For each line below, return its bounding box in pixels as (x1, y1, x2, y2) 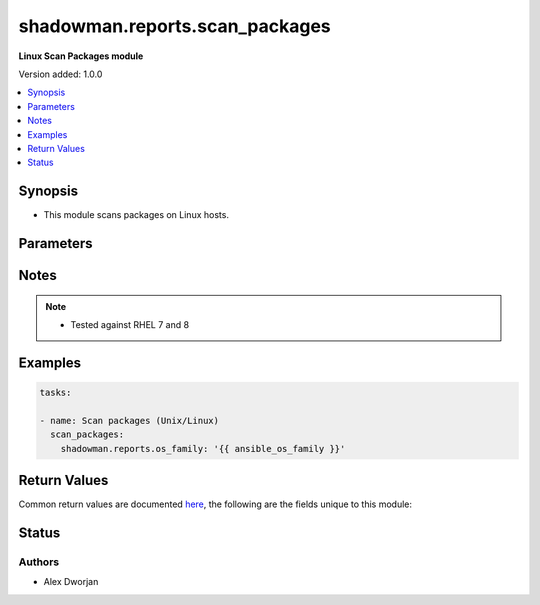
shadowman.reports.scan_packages (18, 15, 332, 37)
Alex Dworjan (43, 576, 99, 588)
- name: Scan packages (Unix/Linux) (39, 415, 220, 426)
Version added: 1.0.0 (18, 68, 103, 80)
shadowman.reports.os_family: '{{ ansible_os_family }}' (60, 443, 346, 454)
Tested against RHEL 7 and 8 (70, 319, 190, 330)
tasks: (39, 387, 72, 398)
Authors (18, 555, 60, 569)
